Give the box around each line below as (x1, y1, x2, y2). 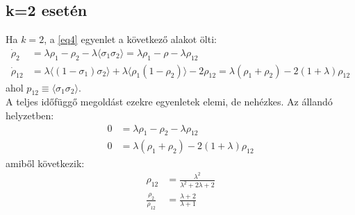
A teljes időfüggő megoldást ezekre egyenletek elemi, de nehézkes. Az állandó (6, 94, 333, 109)
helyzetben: (6, 108, 54, 123)
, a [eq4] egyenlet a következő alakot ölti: (44, 32, 217, 46)
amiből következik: (6, 155, 85, 170)
